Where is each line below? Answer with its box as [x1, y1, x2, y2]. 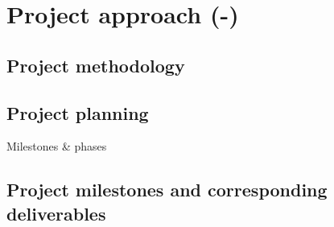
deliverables [6, 200, 106, 225]
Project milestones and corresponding [6, 177, 328, 202]
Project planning [6, 100, 149, 125]
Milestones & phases [6, 138, 107, 155]
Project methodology [6, 52, 185, 77]
